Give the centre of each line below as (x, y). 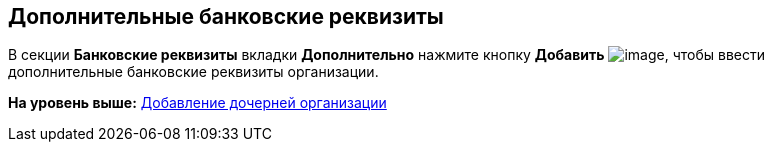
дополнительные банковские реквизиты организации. (193, 72)
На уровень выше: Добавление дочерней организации (197, 103)
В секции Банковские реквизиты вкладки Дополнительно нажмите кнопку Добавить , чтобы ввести (387, 55)
